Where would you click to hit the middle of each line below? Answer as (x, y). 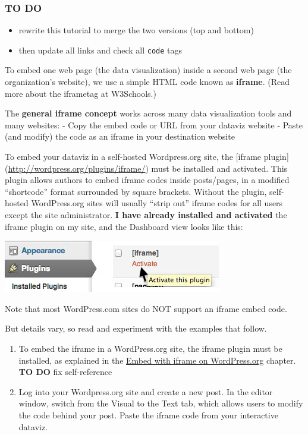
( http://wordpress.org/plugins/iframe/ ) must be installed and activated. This (146, 168)
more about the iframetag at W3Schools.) (81, 93)
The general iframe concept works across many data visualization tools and (148, 113)
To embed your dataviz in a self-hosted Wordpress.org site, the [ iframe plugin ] (147, 157)
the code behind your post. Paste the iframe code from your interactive (148, 414)
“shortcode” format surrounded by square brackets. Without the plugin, (136, 191)
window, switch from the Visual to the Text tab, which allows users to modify (161, 403)
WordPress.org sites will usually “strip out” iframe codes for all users (157, 203)
